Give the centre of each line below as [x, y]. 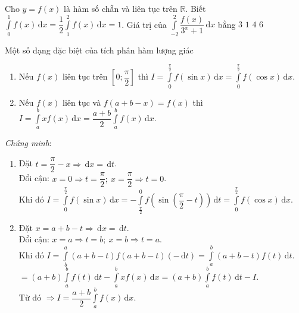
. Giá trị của [144, 24]
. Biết [196, 8]
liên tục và [82, 102]
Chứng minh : [28, 143]
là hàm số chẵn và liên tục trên [121, 8]
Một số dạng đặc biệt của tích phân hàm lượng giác [99, 50]
